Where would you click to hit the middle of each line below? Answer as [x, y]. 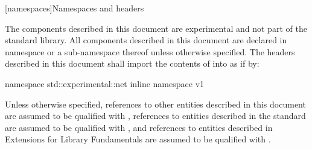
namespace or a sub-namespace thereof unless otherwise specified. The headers [150, 51]
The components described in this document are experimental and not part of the [156, 28]
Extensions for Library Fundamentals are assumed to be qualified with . [138, 139]
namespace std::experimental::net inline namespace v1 [105, 83]
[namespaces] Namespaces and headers [75, 8]
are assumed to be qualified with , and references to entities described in [139, 127]
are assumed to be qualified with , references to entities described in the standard [155, 116]
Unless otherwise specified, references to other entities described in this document [155, 104]
